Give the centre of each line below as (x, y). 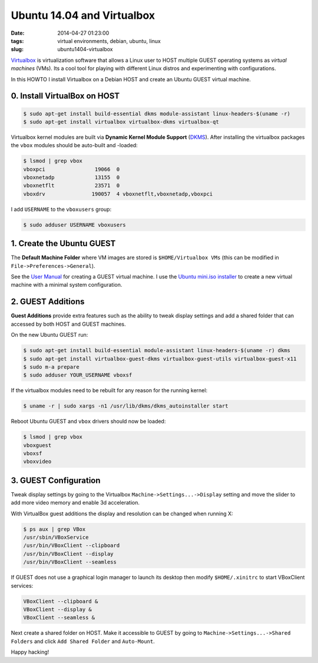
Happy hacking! (30, 652)
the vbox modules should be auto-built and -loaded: (74, 145)
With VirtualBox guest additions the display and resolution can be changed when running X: (122, 513)
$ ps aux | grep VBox (54, 529)
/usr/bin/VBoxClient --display (69, 554)
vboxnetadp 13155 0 (72, 178)
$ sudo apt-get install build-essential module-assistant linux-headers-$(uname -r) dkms (157, 351)
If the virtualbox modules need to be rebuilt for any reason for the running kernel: (109, 390)
